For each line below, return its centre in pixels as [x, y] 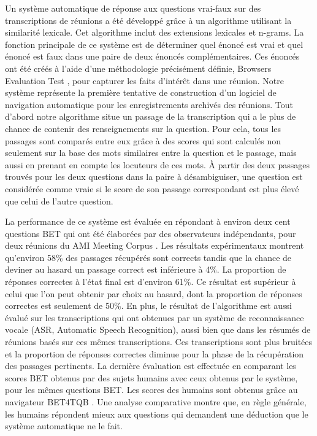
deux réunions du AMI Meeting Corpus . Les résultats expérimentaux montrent [155, 245]
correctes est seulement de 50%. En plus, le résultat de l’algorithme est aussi [148, 306]
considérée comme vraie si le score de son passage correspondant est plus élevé [152, 188]
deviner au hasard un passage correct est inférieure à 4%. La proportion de [146, 269]
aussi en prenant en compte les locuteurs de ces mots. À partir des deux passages [158, 164]
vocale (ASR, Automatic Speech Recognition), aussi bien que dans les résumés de [158, 329]
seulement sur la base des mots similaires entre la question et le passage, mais [151, 153]
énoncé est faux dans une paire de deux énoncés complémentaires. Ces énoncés [152, 56]
